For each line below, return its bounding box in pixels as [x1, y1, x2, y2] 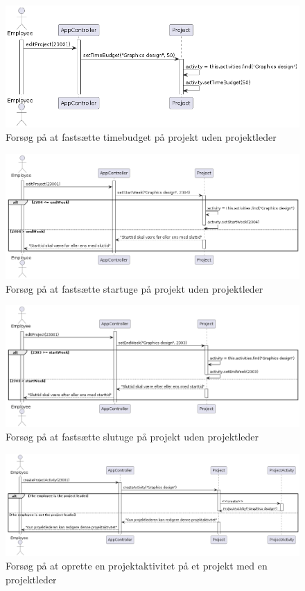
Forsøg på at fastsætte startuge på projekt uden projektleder [6, 281, 263, 295]
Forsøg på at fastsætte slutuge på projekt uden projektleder [6, 429, 259, 444]
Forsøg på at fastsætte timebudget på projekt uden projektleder [6, 130, 277, 144]
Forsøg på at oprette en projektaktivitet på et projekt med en [6, 558, 268, 573]
